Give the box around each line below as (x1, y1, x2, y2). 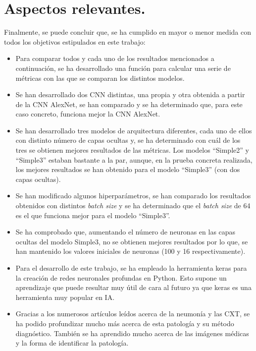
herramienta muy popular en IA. (15, 292, 115, 302)
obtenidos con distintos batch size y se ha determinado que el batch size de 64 (15, 200, 251, 211)
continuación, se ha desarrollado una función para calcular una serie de (15, 62, 231, 73)
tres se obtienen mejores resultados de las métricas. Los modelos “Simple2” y (15, 145, 249, 155)
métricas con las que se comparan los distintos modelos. (15, 72, 185, 83)
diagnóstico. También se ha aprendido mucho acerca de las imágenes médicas (15, 328, 249, 338)
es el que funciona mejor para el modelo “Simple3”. (15, 210, 170, 220)
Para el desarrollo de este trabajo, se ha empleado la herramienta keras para (15, 263, 247, 273)
